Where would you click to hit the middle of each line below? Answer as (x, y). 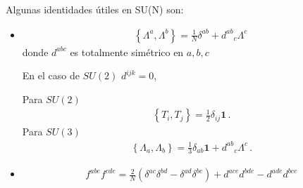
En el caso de (51, 75)
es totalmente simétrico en (127, 52)
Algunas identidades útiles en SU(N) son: (95, 9)
